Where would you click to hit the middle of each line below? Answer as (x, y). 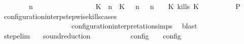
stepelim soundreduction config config (93, 35)
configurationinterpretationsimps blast (134, 26)
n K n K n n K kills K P (134, 6)
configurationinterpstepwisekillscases (60, 16)
